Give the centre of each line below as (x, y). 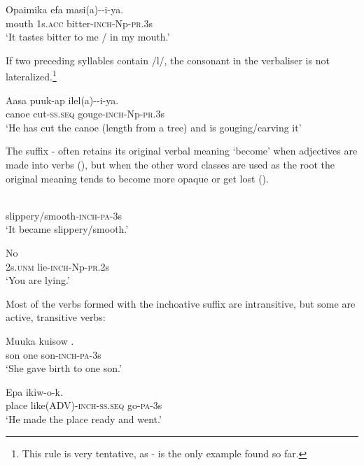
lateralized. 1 (31, 76)
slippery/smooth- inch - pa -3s (64, 215)
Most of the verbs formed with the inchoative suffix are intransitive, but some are (181, 303)
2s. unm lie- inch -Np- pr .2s (57, 266)
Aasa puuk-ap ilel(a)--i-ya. (62, 100)
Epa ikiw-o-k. (34, 391)
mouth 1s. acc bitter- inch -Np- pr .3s (79, 23)
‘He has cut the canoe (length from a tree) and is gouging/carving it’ (154, 127)
